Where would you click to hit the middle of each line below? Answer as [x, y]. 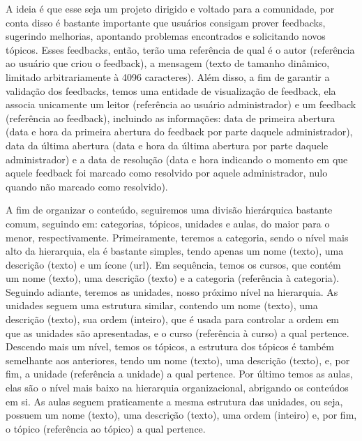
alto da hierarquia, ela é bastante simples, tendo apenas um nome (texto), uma [175, 251]
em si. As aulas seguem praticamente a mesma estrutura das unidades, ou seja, [174, 401]
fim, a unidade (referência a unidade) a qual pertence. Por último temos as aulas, [179, 374]
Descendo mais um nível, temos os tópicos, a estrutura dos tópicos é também [170, 346]
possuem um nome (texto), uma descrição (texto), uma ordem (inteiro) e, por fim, [181, 415]
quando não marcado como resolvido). [87, 186]
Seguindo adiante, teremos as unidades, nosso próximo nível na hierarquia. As [172, 291]
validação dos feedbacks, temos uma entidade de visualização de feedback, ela [171, 90]
